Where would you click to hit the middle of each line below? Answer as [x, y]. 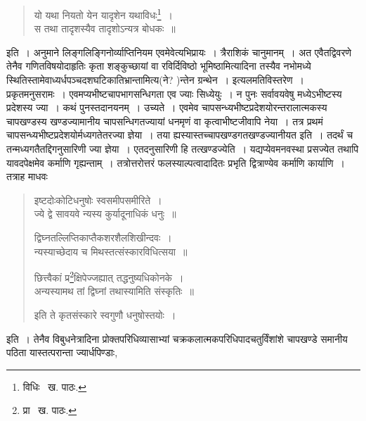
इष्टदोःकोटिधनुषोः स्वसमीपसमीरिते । [98, 200]
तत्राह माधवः [27, 176]
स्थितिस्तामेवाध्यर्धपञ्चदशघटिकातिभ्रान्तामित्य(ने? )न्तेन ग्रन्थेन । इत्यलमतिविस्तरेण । [156, 80]
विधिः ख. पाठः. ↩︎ [55, 386]
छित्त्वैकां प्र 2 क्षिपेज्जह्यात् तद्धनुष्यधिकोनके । [109, 276]
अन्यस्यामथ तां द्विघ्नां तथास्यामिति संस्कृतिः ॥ [114, 291]
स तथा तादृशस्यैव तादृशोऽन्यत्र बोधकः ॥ [105, 29]
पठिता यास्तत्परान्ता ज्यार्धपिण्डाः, [62, 352]
